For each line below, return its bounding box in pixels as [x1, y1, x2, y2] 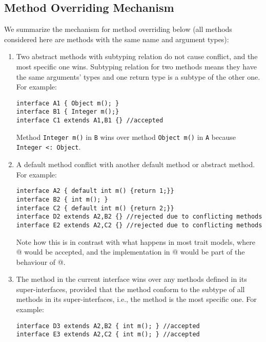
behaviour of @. [16, 256, 66, 267]
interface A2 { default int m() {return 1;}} [16, 187, 174, 195]
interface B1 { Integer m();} [16, 108, 119, 116]
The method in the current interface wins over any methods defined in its [16, 274, 247, 284]
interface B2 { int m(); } [16, 195, 108, 203]
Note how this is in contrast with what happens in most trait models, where [16, 236, 255, 247]
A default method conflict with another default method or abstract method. [16, 159, 255, 170]
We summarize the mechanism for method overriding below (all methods [4, 24, 232, 34]
